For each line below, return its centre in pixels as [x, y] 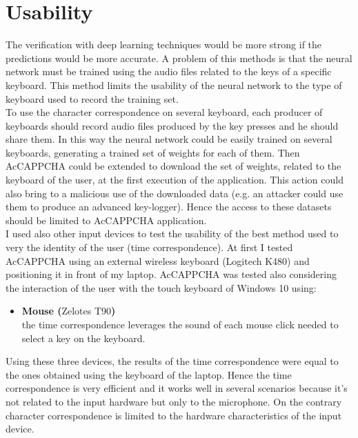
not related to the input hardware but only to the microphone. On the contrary [174, 401]
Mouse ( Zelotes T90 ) [69, 311]
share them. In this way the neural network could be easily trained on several [169, 139]
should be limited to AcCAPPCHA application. [106, 220]
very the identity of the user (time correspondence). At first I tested [149, 247]
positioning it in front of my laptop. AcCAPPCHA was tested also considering [171, 274]
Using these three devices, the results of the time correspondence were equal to [172, 361]
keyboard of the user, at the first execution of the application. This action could [175, 180]
